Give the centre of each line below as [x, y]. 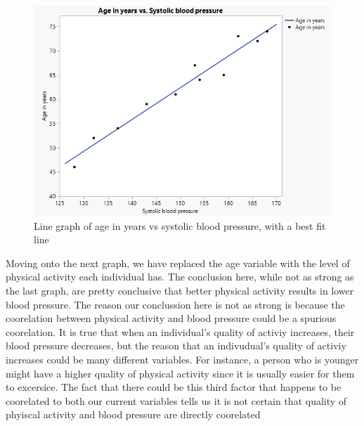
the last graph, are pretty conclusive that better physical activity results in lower [180, 290]
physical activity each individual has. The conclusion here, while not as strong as [180, 277]
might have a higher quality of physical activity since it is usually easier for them [180, 373]
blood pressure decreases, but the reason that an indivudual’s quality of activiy [176, 346]
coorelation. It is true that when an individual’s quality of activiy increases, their [180, 331]
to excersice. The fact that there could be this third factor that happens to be [174, 387]
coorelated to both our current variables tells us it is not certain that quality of [176, 400]
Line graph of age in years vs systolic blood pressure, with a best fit [180, 225]
